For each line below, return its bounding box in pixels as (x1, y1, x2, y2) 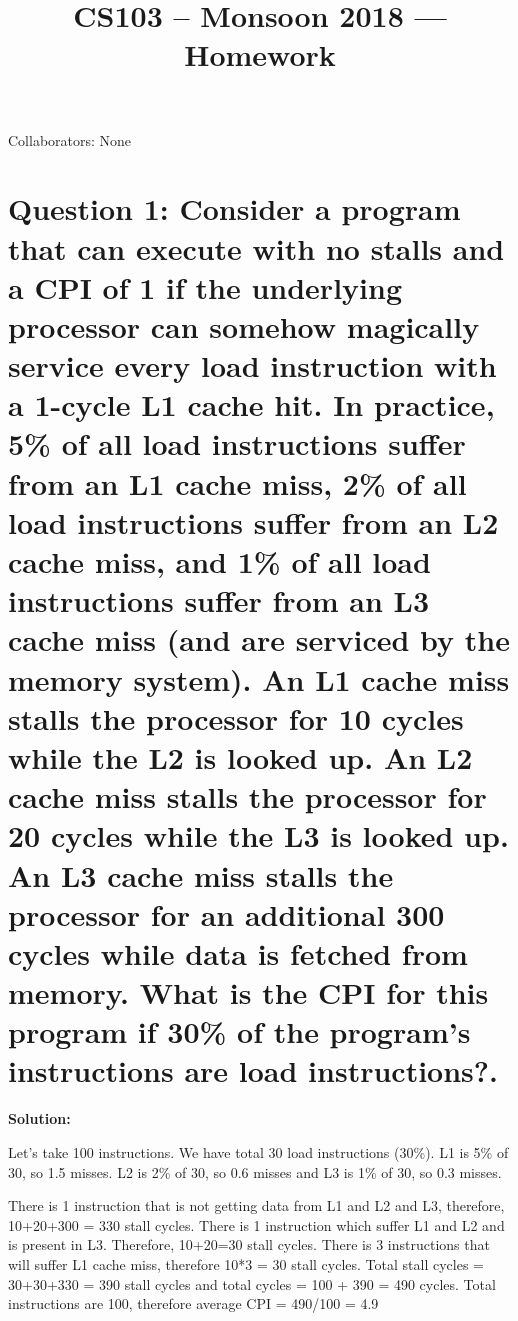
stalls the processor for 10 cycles (8, 697, 464, 738)
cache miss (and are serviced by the (8, 619, 510, 660)
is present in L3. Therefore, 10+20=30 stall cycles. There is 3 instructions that (8, 1234, 490, 1255)
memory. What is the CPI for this (8, 972, 489, 1013)
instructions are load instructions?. (8, 1050, 498, 1091)
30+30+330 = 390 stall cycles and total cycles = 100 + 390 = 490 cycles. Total (8, 1273, 496, 1294)
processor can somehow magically (8, 305, 480, 346)
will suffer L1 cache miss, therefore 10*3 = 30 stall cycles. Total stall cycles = (8, 1253, 484, 1274)
